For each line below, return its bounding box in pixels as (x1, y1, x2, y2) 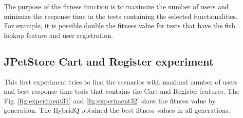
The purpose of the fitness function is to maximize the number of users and (4, 1, 229, 11)
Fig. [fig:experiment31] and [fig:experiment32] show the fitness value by (4, 95, 216, 105)
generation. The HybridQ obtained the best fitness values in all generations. (4, 105, 230, 115)
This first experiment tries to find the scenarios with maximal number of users (4, 76, 238, 86)
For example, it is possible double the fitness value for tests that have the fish (4, 20, 235, 31)
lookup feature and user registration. (4, 30, 113, 40)
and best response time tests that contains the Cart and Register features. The (4, 86, 240, 96)
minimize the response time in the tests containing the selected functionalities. (4, 11, 238, 21)
